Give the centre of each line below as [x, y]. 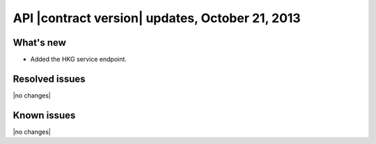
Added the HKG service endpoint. [78, 60]
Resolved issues [49, 79]
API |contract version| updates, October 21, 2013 [157, 18]
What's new [39, 43]
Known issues [44, 115]
